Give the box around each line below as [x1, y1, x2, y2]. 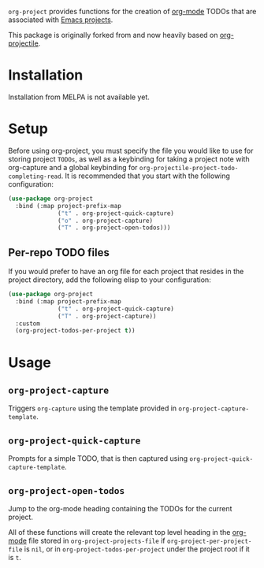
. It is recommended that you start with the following [61, 171, 231, 180]
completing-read [8, 173, 61, 180]
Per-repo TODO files [8, 246, 110, 259]
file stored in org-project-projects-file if [28, 536, 165, 545]
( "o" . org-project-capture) [58, 217, 154, 225]
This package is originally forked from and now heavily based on [8, 31, 218, 39]
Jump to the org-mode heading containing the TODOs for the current [8, 503, 232, 513]
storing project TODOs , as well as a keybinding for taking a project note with [8, 154, 250, 164]
